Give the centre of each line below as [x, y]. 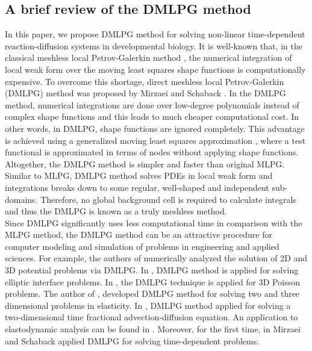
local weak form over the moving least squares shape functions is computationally [155, 69]
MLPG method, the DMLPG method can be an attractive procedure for [139, 235]
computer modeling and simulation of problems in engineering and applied [142, 246]
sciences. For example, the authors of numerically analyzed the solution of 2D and [156, 258]
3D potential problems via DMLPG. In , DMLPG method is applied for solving [152, 270]
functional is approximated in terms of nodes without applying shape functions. [152, 152]
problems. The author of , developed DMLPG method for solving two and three [152, 294]
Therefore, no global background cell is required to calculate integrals [168, 199]
